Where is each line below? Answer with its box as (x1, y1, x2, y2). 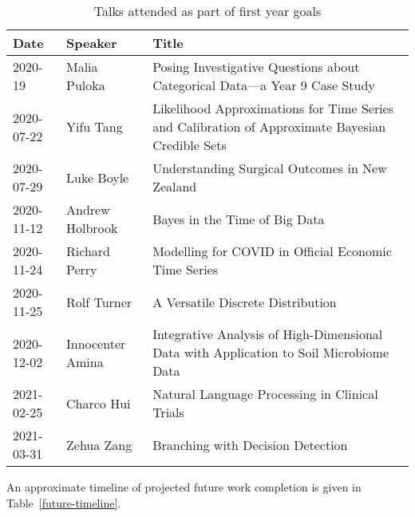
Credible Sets (152, 136, 227, 154)
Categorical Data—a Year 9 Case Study (152, 76, 375, 94)
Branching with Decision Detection (152, 435, 348, 454)
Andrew (66, 200, 110, 219)
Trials (152, 403, 184, 421)
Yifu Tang (66, 117, 123, 136)
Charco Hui (66, 393, 131, 412)
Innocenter (66, 333, 126, 353)
